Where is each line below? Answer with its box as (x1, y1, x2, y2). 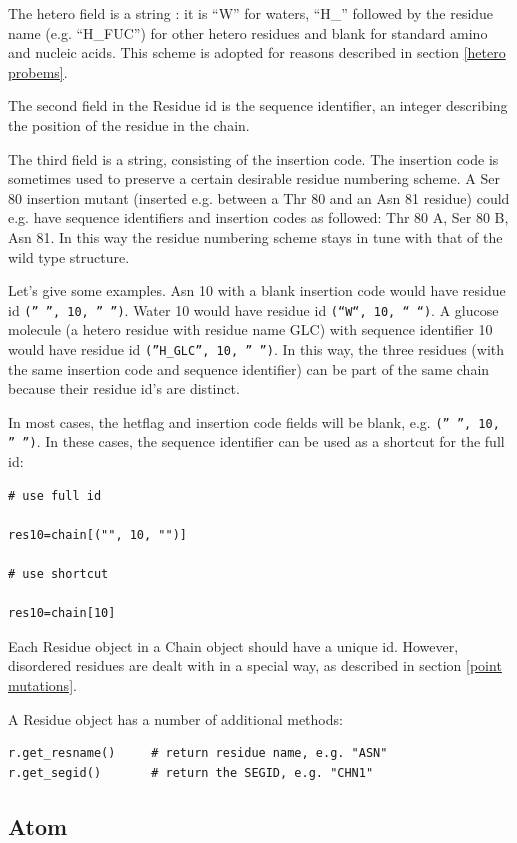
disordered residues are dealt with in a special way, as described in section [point (8, 655, 502, 676)
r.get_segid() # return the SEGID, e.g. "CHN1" (8, 765, 374, 780)
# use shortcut (8, 567, 109, 582)
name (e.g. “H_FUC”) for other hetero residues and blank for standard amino (8, 22, 488, 43)
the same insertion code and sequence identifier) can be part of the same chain (8, 358, 490, 379)
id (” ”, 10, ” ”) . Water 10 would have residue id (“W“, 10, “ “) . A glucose (8, 299, 499, 320)
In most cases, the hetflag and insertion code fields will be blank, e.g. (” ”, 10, (8, 411, 500, 432)
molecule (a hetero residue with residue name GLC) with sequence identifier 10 (8, 319, 493, 340)
